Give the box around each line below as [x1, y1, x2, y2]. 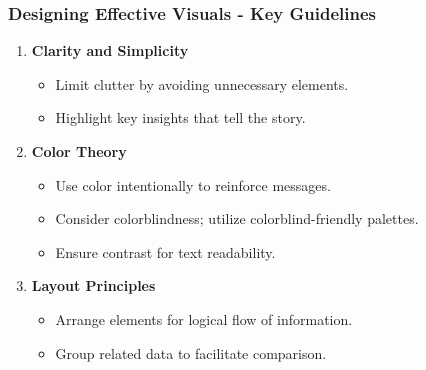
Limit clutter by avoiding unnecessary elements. [55, 73, 349, 94]
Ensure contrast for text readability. [55, 241, 276, 262]
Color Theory [31, 141, 127, 161]
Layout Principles [31, 275, 156, 296]
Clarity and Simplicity [31, 40, 189, 61]
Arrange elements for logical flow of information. [55, 308, 353, 329]
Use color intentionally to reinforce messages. [55, 174, 331, 195]
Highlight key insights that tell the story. [55, 107, 306, 128]
